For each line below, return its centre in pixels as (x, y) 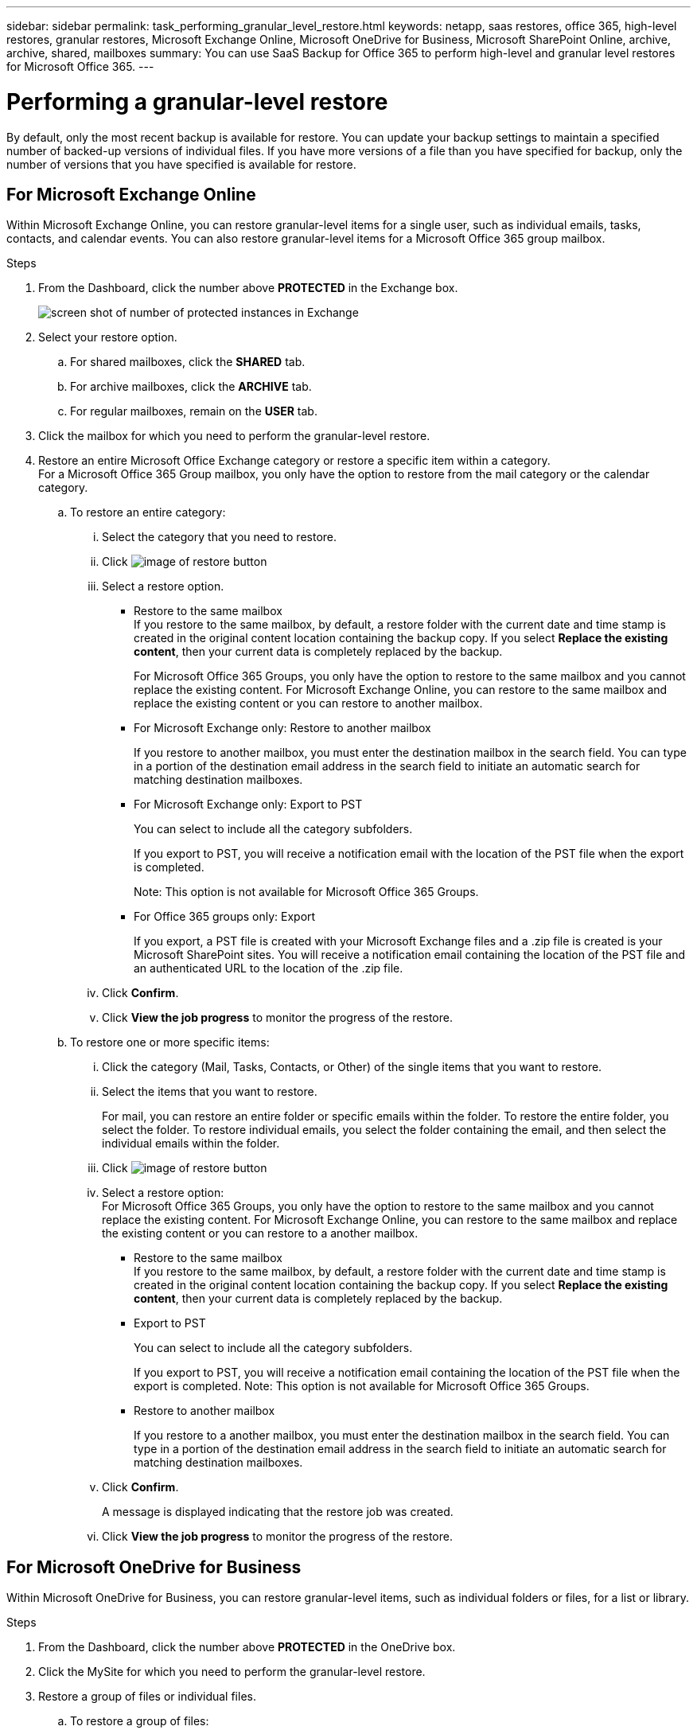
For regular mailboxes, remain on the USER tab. (194, 411)
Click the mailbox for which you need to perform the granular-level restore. (234, 436)
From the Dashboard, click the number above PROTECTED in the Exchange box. (248, 288)
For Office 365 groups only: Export (225, 917)
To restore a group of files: (140, 1721)
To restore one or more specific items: (170, 1042)
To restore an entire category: (148, 512)
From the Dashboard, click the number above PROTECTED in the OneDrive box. (247, 1647)
